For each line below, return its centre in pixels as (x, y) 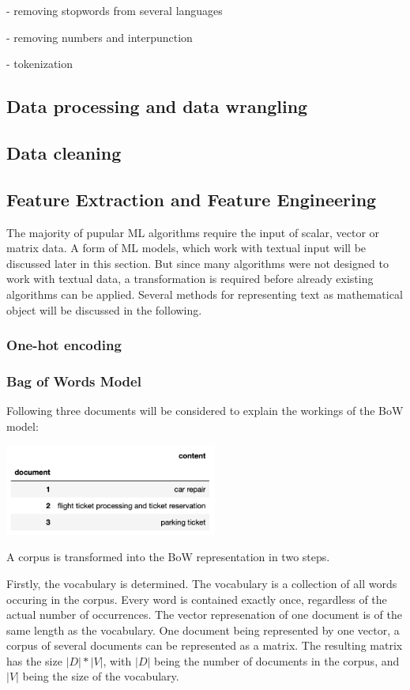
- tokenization (39, 64)
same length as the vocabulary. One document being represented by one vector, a (203, 630)
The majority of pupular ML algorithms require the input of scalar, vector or (193, 232)
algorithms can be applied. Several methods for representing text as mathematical (205, 294)
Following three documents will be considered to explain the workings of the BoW (205, 411)
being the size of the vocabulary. (101, 676)
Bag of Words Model (74, 381)
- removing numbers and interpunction (100, 37)
